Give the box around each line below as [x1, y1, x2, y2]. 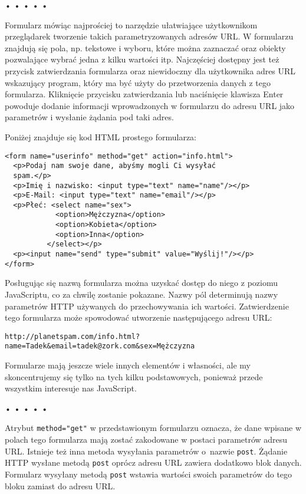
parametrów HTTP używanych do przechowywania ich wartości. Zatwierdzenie [5, 299, 289, 312]
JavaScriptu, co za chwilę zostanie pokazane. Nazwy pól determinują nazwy [5, 288, 278, 300]
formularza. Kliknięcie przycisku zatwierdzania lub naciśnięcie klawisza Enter [5, 88, 284, 100]
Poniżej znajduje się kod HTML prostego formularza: [5, 130, 197, 143]
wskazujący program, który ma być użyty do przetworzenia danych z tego [5, 76, 271, 88]
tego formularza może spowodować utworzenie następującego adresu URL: [5, 311, 272, 324]
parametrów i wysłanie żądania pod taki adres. [5, 111, 174, 123]
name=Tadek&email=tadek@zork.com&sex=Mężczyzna [5, 342, 195, 351]
